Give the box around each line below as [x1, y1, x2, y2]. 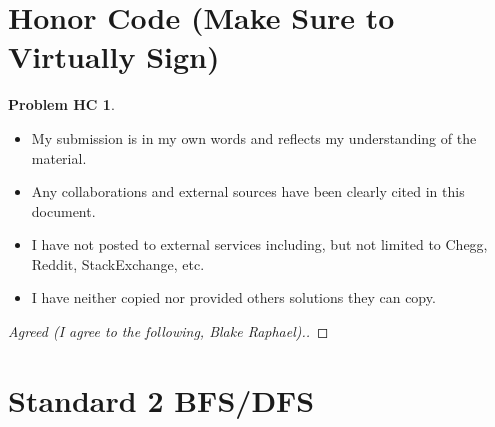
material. [31, 147, 87, 168]
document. [31, 200, 96, 221]
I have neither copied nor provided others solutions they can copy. [31, 287, 436, 308]
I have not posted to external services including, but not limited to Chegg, [31, 234, 488, 255]
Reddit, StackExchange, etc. [31, 253, 205, 274]
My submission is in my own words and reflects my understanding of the [31, 127, 477, 148]
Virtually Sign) [8, 36, 220, 77]
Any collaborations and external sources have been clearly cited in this [31, 181, 465, 202]
